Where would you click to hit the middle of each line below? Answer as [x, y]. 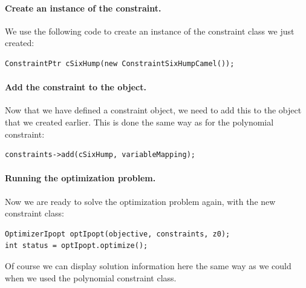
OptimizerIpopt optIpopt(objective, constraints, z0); [118, 234]
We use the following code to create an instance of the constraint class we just [150, 31]
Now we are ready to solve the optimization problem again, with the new [140, 201]
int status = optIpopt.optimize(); [76, 246]
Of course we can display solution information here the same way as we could [148, 265]
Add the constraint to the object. [76, 87]
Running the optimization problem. [80, 178]
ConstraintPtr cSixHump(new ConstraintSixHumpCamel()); [120, 63]
